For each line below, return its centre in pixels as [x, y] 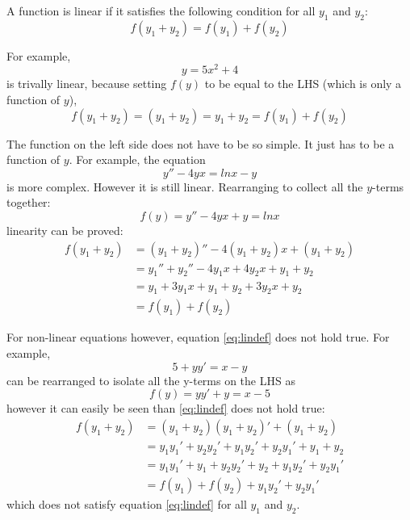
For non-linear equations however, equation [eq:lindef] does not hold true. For [198, 337]
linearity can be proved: [65, 231]
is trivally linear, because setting [87, 84]
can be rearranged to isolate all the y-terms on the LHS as [151, 380]
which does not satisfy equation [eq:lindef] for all [127, 504]
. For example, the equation [137, 159]
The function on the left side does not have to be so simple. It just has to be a [201, 143]
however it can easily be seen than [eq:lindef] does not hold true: [166, 408]
